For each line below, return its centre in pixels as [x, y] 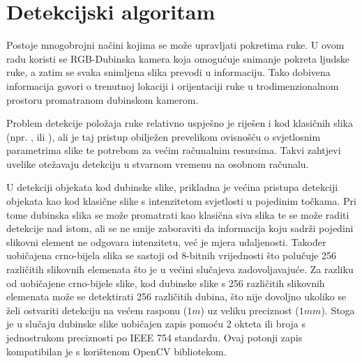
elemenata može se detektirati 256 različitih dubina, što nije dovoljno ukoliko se [176, 296]
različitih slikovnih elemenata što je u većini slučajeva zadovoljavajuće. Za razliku [180, 269]
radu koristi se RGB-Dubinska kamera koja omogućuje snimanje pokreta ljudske [178, 58]
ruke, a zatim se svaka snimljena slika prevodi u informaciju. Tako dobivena [168, 72]
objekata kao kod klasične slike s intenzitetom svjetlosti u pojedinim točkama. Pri [181, 201]
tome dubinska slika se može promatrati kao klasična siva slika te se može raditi [178, 214]
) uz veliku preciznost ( [250, 310]
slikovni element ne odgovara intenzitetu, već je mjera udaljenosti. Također [166, 241]
